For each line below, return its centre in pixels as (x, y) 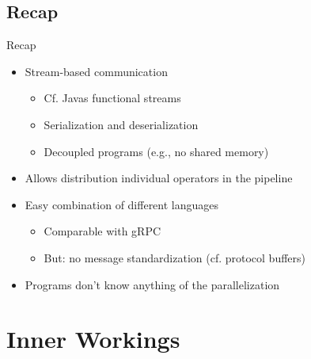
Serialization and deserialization (121, 124)
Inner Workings (93, 339)
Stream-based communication (96, 71)
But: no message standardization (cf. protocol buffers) (174, 257)
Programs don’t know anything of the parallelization (152, 284)
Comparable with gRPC (102, 231)
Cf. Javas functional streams (112, 98)
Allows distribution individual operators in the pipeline (159, 178)
